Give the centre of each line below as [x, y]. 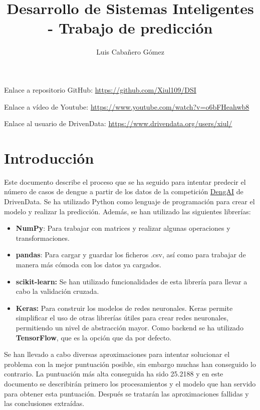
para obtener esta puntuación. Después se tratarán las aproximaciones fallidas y [126, 393]
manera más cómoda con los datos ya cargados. [88, 264]
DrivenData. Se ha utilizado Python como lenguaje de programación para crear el [129, 201]
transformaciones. [43, 238]
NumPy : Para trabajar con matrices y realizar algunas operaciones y [123, 228]
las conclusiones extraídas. [44, 403]
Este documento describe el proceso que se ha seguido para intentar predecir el [125, 181]
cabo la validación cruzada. [57, 291]
